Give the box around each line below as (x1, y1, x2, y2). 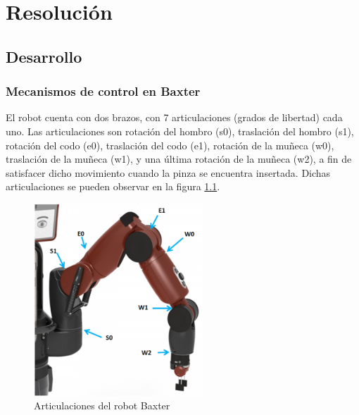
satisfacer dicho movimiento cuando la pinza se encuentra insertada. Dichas (6, 165, 331, 180)
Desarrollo (6, 45, 82, 67)
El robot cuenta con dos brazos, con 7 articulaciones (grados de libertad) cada (6, 110, 343, 125)
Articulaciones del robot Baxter (34, 398, 170, 413)
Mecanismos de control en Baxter (6, 82, 201, 100)
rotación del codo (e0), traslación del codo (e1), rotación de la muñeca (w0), (6, 137, 334, 152)
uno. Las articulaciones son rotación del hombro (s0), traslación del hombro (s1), (6, 123, 354, 138)
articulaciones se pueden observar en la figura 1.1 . (6, 179, 220, 194)
